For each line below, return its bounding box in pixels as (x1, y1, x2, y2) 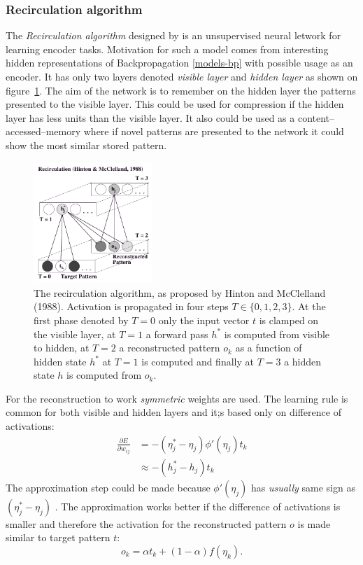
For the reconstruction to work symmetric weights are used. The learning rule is (6, 391, 348, 405)
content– (297, 110, 335, 125)
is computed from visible (224, 326, 330, 341)
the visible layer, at (34, 326, 116, 341)
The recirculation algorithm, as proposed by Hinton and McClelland (34, 285, 326, 300)
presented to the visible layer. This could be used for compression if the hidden (6, 97, 344, 111)
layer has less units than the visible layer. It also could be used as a (6, 110, 295, 125)
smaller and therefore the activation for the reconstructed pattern (6, 516, 287, 531)
